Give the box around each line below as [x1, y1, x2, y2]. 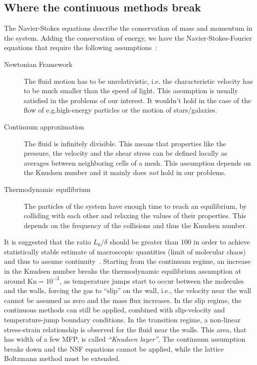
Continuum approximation [4, 121, 84, 131]
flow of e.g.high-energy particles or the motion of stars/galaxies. [24, 105, 217, 115]
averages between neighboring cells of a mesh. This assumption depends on [24, 157, 251, 168]
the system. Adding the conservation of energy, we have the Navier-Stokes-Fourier [4, 32, 252, 43]
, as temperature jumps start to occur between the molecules [59, 275, 244, 286]
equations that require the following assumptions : [4, 42, 157, 53]
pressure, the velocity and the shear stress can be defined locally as [24, 148, 227, 158]
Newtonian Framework [4, 59, 73, 69]
